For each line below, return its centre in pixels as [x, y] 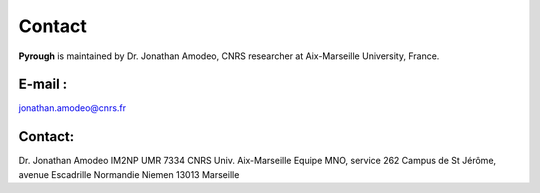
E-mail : [43, 84]
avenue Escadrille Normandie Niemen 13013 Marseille [129, 174]
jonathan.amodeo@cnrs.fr [72, 108]
